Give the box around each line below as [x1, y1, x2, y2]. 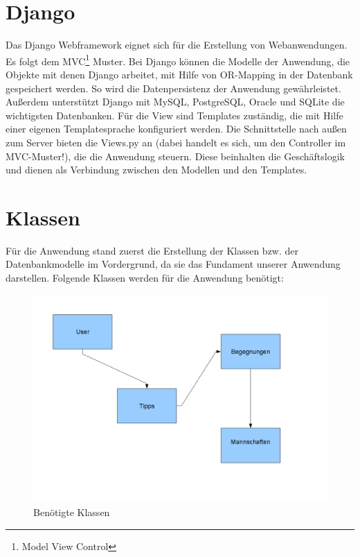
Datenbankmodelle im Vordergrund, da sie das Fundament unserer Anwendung [6, 257, 341, 271]
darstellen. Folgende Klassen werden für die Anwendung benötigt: [6, 271, 284, 285]
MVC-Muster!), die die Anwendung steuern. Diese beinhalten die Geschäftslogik [6, 148, 345, 163]
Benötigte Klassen [33, 505, 110, 519]
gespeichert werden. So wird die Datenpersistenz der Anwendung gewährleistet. [6, 80, 341, 95]
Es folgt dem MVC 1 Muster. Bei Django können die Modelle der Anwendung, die [6, 51, 350, 68]
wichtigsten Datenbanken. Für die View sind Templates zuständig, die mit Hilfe [6, 108, 343, 122]
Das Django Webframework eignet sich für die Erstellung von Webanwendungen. [6, 37, 348, 52]
